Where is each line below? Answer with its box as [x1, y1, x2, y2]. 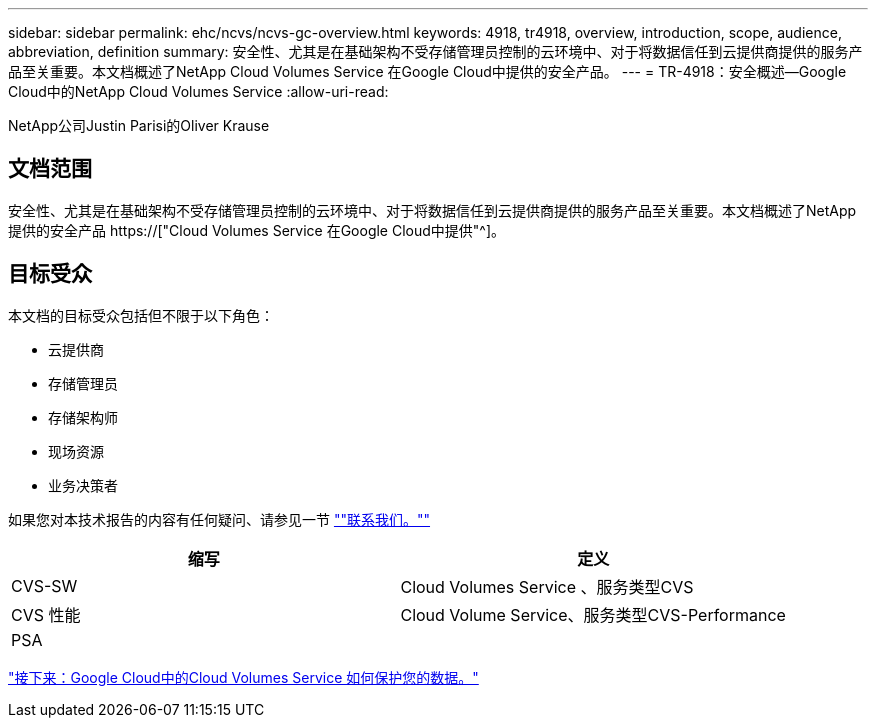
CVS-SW [11, 575, 78, 596]
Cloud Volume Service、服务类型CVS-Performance [400, 604, 786, 625]
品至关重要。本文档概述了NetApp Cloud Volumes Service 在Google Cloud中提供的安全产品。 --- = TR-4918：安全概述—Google [8, 63, 847, 80]
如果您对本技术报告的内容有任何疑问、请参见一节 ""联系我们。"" [8, 510, 431, 528]
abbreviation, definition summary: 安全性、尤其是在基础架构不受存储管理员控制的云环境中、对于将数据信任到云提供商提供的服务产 [8, 43, 863, 60]
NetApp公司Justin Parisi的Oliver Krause [8, 117, 270, 134]
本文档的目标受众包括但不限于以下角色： [8, 306, 274, 324]
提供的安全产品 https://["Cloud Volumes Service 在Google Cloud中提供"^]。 [8, 221, 506, 239]
